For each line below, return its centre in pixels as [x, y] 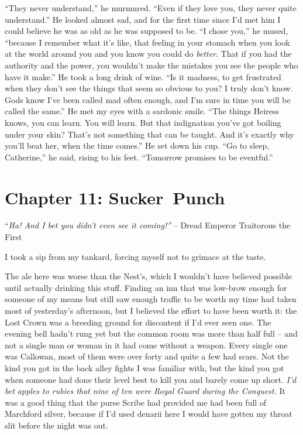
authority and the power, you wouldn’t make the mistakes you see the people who [151, 65]
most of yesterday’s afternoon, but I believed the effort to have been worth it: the [151, 310]
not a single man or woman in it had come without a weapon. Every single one [146, 345]
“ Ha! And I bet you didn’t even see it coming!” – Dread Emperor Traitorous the [148, 225]
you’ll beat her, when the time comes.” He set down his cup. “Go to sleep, [137, 145]
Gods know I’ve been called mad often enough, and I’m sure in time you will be [148, 99]
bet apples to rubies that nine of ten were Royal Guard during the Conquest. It [145, 391]
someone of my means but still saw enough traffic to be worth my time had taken [151, 299]
